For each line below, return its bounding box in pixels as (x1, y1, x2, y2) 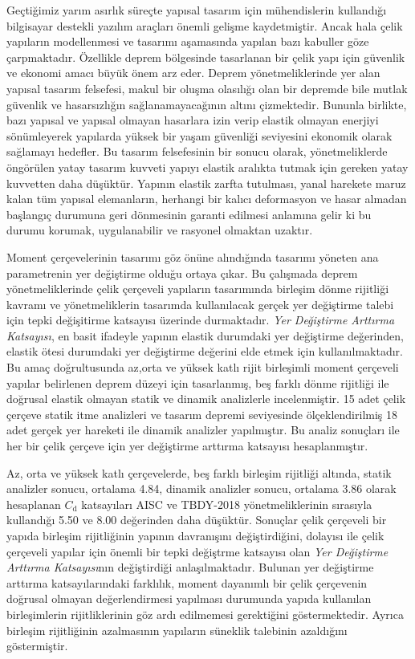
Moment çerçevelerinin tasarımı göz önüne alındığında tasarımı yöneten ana (6, 248, 379, 265)
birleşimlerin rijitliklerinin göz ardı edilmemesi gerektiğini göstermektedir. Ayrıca (6, 605, 404, 622)
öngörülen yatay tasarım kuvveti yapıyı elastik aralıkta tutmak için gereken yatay (6, 158, 409, 175)
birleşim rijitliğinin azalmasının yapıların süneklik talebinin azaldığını (6, 621, 348, 638)
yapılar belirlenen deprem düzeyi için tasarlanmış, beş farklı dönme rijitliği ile (6, 374, 389, 391)
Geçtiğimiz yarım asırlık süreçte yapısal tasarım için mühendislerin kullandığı (6, 2, 387, 18)
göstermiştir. (6, 637, 68, 654)
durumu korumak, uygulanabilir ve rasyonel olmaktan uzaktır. (6, 222, 313, 238)
